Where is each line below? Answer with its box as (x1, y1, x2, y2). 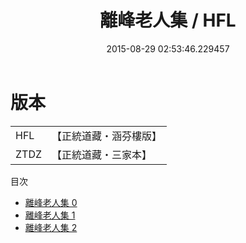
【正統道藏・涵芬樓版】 (51, 129, 163, 143)
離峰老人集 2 (24, 221, 78, 233)
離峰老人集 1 (24, 209, 76, 221)
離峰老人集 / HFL (99, 9, 237, 32)
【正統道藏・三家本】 (51, 147, 153, 161)
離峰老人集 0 (24, 196, 78, 208)
